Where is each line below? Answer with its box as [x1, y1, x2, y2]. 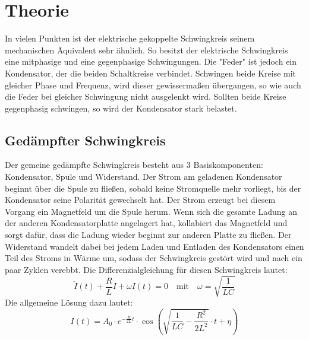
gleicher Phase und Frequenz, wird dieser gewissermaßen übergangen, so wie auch [5, 78, 301, 91]
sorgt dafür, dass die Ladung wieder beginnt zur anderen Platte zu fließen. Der [5, 228, 292, 241]
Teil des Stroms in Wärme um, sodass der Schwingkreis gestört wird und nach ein [5, 252, 302, 264]
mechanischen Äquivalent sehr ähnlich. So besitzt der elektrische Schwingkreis [5, 43, 288, 56]
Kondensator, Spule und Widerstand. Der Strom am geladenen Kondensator [5, 170, 282, 183]
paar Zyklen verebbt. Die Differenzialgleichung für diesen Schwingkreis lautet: [5, 263, 288, 275]
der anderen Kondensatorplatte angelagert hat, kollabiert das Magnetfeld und [5, 217, 288, 229]
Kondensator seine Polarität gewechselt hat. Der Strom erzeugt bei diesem [5, 193, 276, 206]
